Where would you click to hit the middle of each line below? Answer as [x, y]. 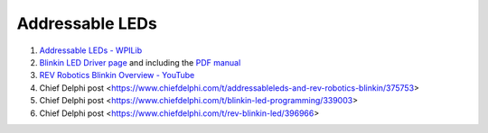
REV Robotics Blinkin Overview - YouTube [117, 75]
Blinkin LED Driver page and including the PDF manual [140, 62]
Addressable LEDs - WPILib [91, 50]
